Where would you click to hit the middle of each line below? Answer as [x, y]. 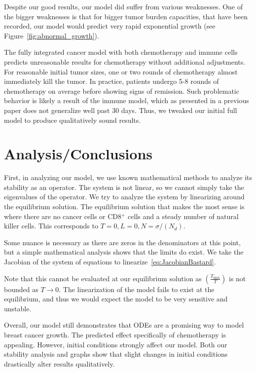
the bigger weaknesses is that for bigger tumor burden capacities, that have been [126, 16]
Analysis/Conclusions [78, 154]
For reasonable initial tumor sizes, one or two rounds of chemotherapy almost [121, 71]
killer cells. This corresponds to [51, 226]
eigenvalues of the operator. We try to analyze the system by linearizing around [124, 197]
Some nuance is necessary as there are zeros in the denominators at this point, [122, 242]
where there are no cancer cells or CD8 [63, 216]
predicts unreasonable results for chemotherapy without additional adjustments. [125, 61]
